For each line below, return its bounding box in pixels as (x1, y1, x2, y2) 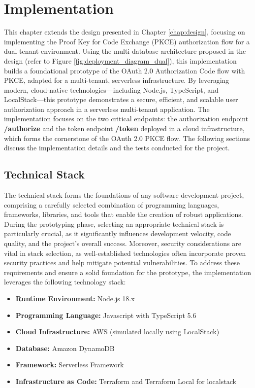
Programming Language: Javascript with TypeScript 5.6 (15, 310, 196, 320)
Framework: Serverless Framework (15, 359, 124, 370)
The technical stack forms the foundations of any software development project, (4, 190, 244, 200)
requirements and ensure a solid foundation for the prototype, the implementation (4, 267, 252, 277)
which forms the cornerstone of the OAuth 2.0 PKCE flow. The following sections (4, 133, 250, 143)
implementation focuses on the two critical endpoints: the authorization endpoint (4, 113, 249, 124)
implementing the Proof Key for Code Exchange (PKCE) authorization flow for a (4, 36, 250, 46)
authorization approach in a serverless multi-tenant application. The (4, 104, 210, 114)
